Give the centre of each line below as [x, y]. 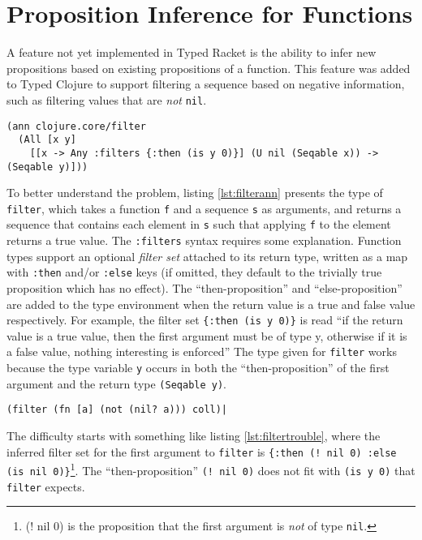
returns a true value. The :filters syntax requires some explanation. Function [204, 240]
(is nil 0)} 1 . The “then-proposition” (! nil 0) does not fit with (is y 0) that [211, 469]
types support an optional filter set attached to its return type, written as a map [207, 256]
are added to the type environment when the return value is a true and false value [211, 304]
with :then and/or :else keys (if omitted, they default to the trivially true [194, 272]
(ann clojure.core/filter [76, 126]
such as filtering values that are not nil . [107, 99]
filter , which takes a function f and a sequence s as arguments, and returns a [204, 208]
